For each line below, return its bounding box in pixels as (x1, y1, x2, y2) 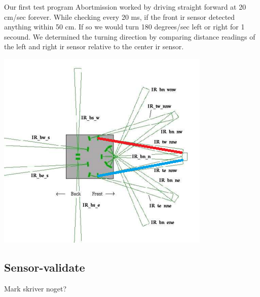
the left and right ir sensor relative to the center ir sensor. (4, 41, 184, 52)
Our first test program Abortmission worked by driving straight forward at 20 (4, 2, 246, 12)
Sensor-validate (4, 259, 85, 275)
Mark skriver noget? (4, 283, 67, 293)
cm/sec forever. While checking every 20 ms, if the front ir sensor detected (4, 11, 235, 22)
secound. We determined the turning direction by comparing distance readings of (4, 31, 255, 42)
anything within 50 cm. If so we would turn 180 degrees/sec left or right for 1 (4, 21, 245, 32)
